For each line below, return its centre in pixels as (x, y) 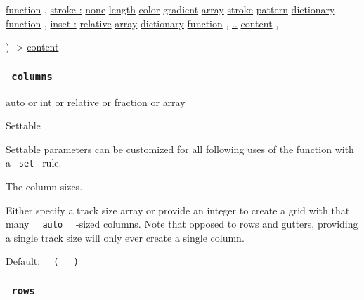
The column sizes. (44, 186)
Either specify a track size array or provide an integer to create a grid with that (178, 210)
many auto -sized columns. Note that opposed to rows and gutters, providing (182, 224)
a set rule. (34, 163)
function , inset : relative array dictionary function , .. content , (142, 23)
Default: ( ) (43, 261)
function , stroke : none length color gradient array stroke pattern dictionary (170, 9)
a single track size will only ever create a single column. (125, 237)
